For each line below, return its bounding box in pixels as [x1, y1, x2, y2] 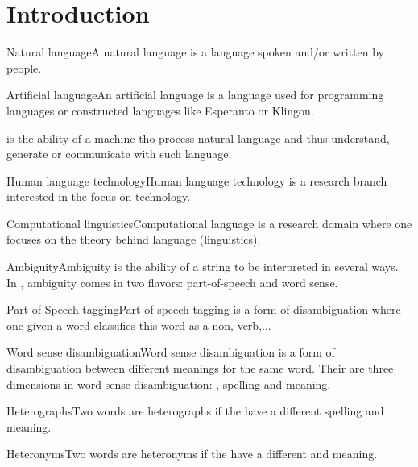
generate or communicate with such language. [6, 145, 232, 162]
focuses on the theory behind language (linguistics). [6, 231, 261, 248]
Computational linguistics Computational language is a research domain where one [6, 215, 412, 231]
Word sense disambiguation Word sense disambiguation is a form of [6, 344, 335, 361]
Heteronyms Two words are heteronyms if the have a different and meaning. [6, 445, 378, 462]
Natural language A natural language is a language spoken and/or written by [6, 44, 384, 60]
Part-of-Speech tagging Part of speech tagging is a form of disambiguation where [6, 301, 401, 318]
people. [6, 59, 42, 76]
